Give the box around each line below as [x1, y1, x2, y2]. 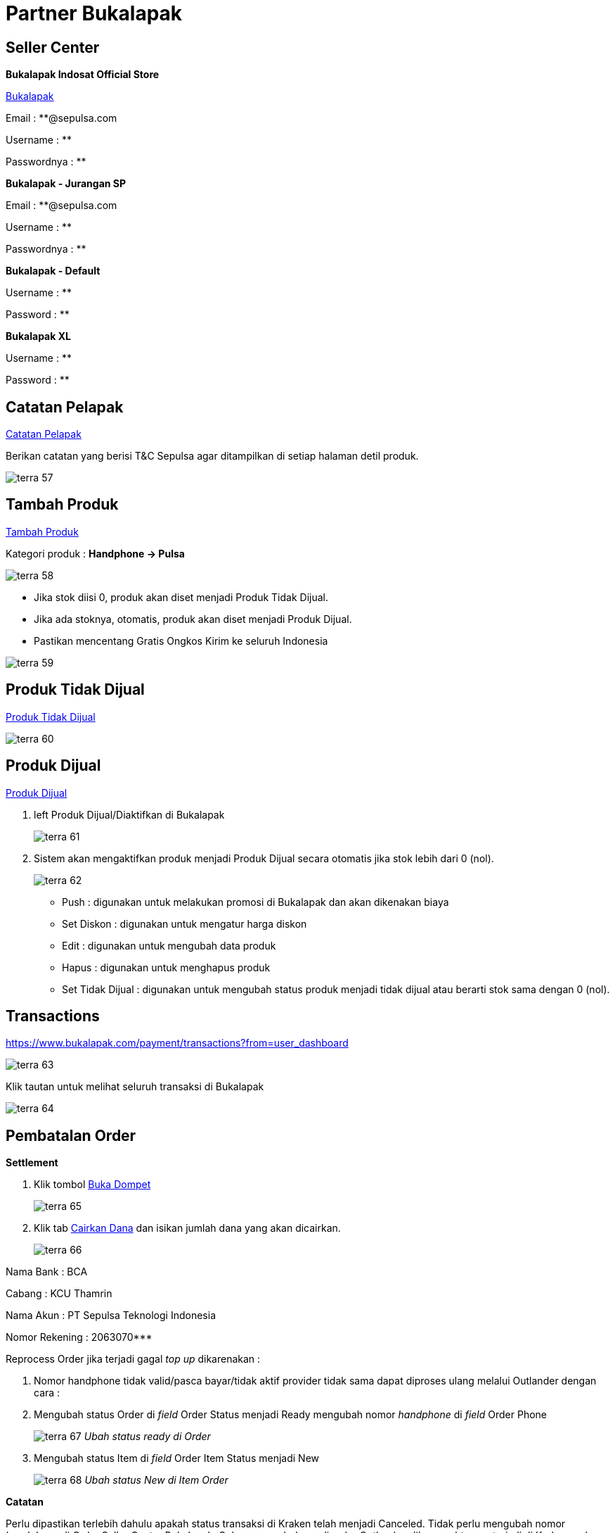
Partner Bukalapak [6, 1, 183, 25]
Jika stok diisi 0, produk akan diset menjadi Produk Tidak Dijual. [34, 591, 328, 603]
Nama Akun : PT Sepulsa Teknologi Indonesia [6, 1309, 216, 1322]
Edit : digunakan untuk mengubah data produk [62, 939, 276, 952]
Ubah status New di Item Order [84, 1474, 228, 1487]
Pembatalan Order [6, 1126, 136, 1144]
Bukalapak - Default [6, 265, 101, 277]
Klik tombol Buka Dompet [34, 1178, 151, 1191]
